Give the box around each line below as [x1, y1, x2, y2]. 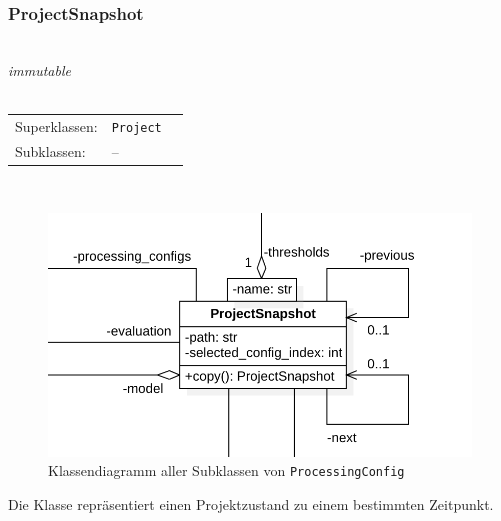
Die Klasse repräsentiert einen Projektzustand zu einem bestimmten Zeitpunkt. [8, 493, 494, 514]
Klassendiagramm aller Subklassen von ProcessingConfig [48, 460, 405, 481]
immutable [8, 59, 71, 80]
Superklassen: [15, 115, 98, 136]
